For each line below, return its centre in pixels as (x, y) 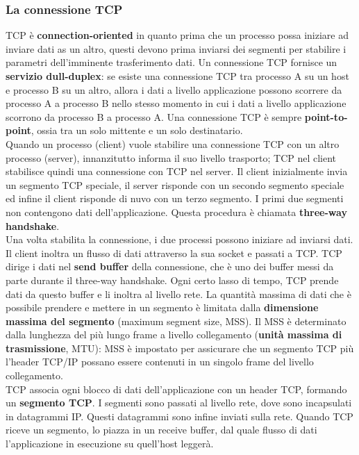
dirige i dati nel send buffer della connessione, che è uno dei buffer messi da (170, 266)
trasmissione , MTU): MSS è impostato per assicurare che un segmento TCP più (180, 348)
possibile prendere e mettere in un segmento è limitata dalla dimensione (162, 307)
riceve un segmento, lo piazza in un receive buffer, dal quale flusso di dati (161, 430)
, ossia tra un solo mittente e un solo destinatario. (137, 130)
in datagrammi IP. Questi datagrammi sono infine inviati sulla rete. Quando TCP (179, 416)
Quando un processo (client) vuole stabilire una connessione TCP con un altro (173, 143)
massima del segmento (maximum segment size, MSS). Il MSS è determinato (176, 321)
